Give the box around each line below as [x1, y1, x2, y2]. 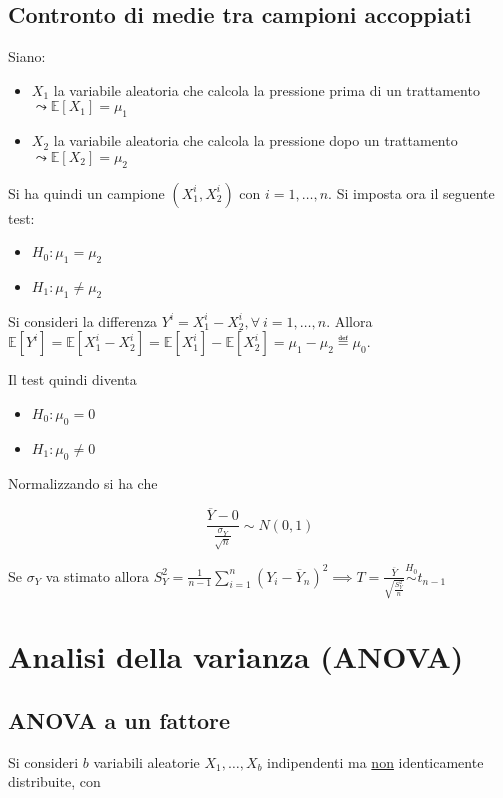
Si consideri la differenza [8, 310, 158, 331]
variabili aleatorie [93, 751, 200, 772]
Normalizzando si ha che [8, 472, 158, 493]
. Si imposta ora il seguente [328, 182, 495, 203]
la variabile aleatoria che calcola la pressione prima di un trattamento [53, 79, 480, 100]
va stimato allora [45, 565, 149, 586]
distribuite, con [8, 771, 101, 792]
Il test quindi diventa [8, 369, 137, 390]
